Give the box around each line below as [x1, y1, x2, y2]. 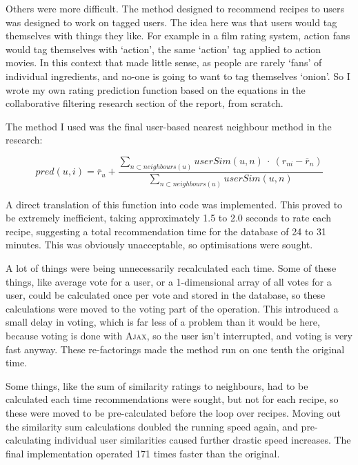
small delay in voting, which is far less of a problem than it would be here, [6, 315, 320, 329]
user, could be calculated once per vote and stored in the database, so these [6, 288, 326, 302]
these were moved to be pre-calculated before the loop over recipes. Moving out [6, 406, 341, 419]
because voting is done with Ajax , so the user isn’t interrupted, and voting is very [6, 328, 352, 343]
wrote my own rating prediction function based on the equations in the [6, 82, 306, 97]
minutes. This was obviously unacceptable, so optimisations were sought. [6, 237, 313, 252]
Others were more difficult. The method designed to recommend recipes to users [6, 1, 344, 15]
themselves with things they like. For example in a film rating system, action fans [6, 28, 350, 43]
